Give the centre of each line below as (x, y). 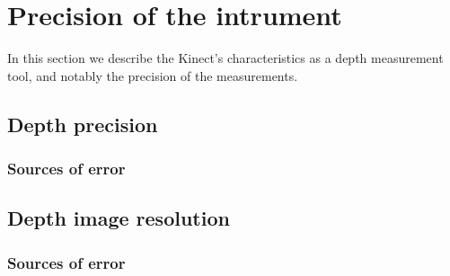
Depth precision (83, 124)
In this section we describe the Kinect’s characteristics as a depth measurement (225, 58)
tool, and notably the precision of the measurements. (153, 75)
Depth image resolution (119, 218)
